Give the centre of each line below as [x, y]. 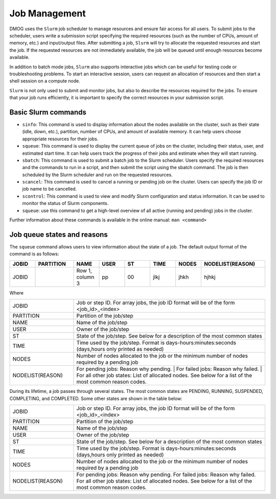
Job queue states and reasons [59, 234]
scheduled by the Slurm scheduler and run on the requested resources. [98, 175]
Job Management [48, 13]
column [85, 277]
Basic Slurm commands [48, 112]
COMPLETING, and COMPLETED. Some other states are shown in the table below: [96, 398]
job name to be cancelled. [50, 189]
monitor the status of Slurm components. [65, 203]
